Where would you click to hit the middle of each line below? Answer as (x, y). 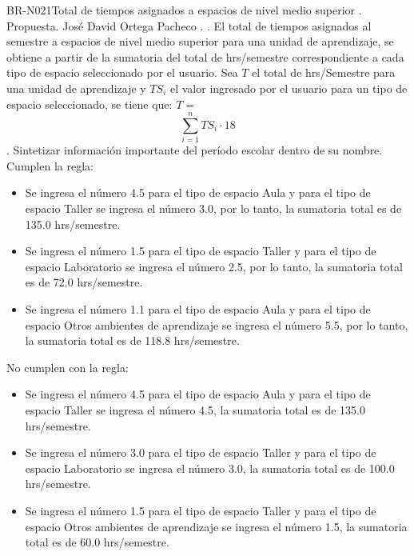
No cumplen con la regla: (68, 367)
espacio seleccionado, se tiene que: (90, 104)
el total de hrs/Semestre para (324, 72)
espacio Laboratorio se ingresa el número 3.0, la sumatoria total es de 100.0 (210, 468)
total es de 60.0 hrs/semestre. (97, 542)
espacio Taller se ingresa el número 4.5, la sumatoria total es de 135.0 (195, 410)
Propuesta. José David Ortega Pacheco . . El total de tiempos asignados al (189, 25)
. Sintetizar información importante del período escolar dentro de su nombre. (195, 150)
